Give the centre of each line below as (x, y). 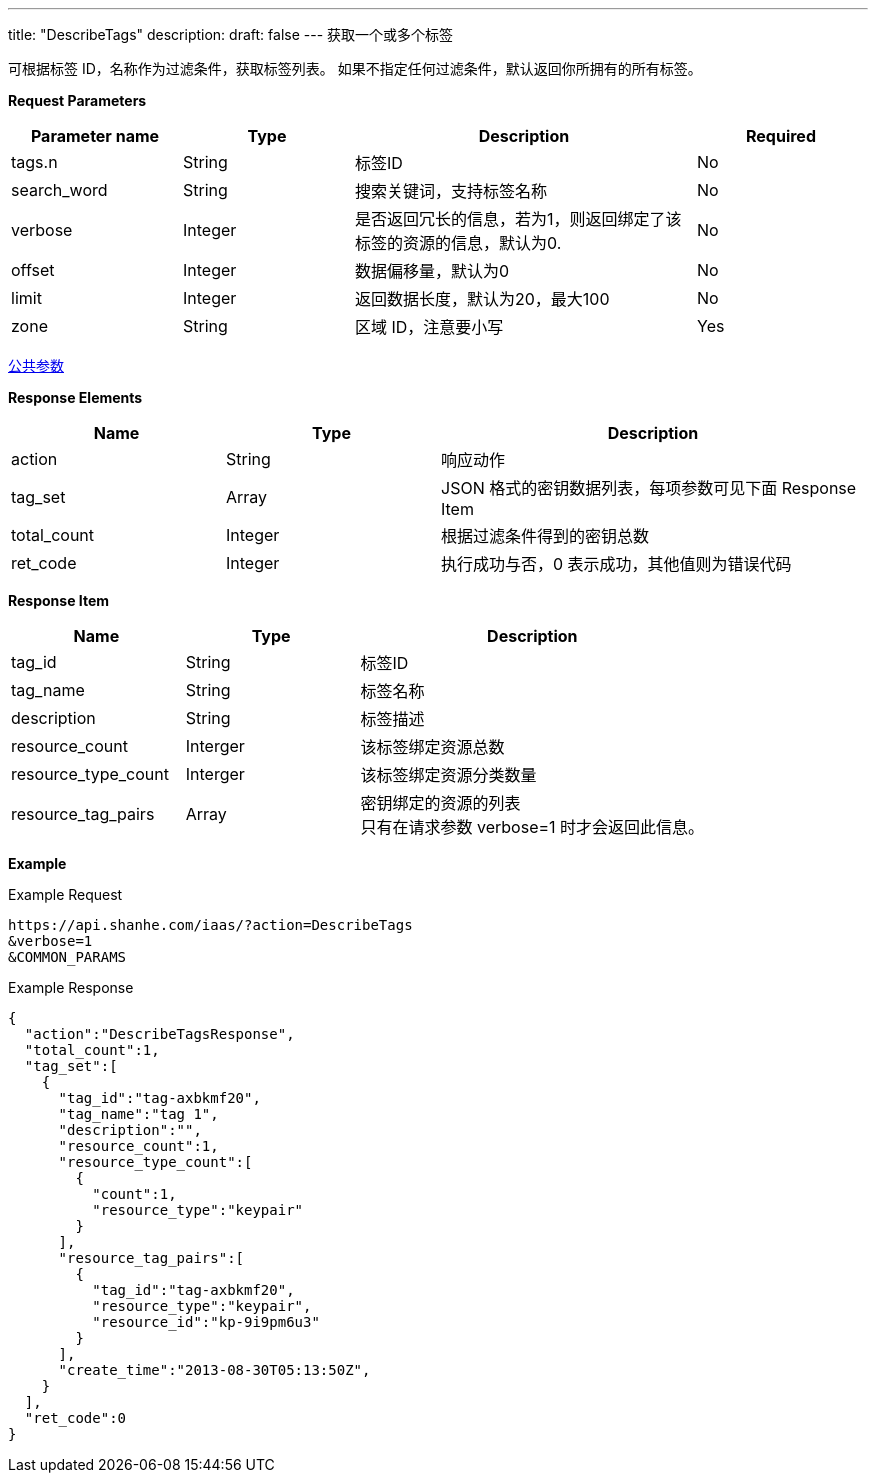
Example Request (65, 894)
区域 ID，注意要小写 (429, 327)
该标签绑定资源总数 (432, 747)
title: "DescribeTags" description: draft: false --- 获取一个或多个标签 (231, 34)
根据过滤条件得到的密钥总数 (545, 536)
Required (781, 136)
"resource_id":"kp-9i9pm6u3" (206, 1322)
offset (33, 270)
